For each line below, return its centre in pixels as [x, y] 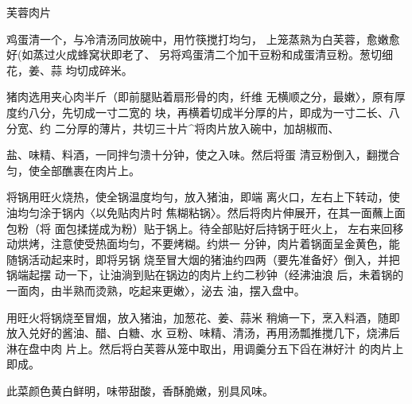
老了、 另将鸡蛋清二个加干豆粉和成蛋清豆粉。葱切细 [258, 54]
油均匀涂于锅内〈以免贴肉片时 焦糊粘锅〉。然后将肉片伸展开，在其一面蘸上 [200, 212]
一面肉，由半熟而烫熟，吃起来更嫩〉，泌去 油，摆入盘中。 [156, 290]
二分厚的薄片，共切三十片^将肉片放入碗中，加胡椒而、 [197, 128]
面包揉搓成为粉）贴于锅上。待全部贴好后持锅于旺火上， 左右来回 [223, 228]
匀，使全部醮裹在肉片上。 [73, 170]
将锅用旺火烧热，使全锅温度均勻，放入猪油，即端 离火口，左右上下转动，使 [203, 197]
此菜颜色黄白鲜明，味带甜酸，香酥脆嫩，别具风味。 [140, 390]
